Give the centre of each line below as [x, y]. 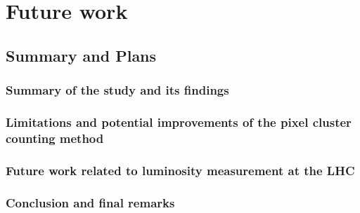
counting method [55, 138]
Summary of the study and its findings [117, 90]
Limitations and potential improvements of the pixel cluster [179, 122]
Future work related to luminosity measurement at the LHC [180, 170]
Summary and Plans [81, 55]
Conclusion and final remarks [90, 202]
